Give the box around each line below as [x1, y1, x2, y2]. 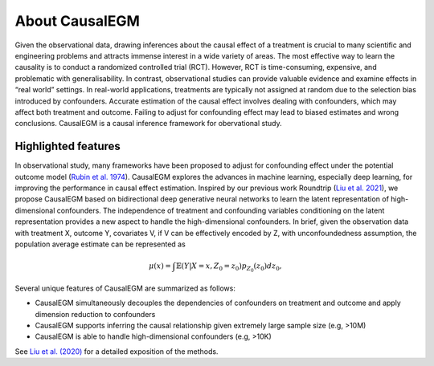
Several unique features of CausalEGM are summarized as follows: [14, 283, 236, 293]
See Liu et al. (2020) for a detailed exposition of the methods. [14, 346, 219, 356]
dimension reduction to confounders [35, 309, 156, 319]
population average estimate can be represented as [14, 239, 186, 249]
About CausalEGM [14, 12, 141, 30]
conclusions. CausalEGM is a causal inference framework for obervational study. [14, 119, 282, 128]
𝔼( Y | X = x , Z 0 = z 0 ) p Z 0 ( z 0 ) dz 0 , [175, 261, 282, 273]
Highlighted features [14, 140, 121, 153]
